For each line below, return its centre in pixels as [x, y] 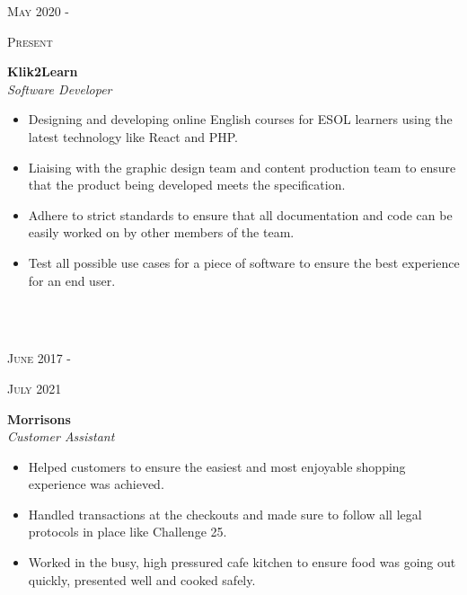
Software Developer [60, 89]
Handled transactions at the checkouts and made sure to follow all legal [225, 514]
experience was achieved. [96, 484]
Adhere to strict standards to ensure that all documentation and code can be [240, 214]
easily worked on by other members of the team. [161, 232]
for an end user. [72, 280]
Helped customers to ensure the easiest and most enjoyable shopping [217, 466]
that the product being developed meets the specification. [187, 185]
